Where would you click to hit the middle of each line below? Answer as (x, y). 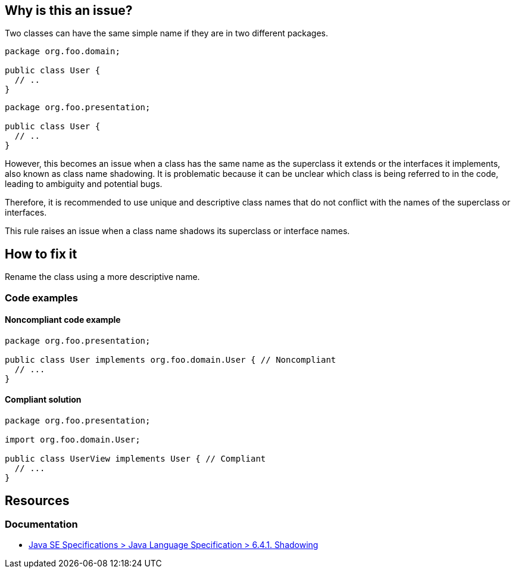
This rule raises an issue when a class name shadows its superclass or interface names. (177, 231)
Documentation (41, 524)
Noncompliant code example (63, 320)
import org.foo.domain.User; (73, 440)
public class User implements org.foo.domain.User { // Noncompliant (171, 359)
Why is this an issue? (69, 10)
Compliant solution (43, 400)
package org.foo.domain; (63, 52)
